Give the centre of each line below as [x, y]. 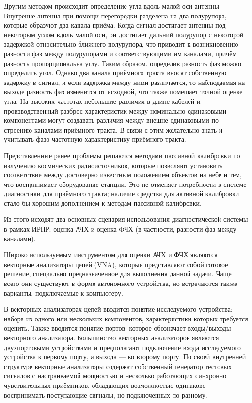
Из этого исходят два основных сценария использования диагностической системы [126, 219]
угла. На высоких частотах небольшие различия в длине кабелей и [102, 101]
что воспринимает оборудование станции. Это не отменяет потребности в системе [125, 184]
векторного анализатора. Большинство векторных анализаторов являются [111, 337]
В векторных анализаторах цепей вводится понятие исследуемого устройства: [118, 309]
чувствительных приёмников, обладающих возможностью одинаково [105, 385]
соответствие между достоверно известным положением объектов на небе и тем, [123, 175]
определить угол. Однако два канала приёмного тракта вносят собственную [115, 73]
